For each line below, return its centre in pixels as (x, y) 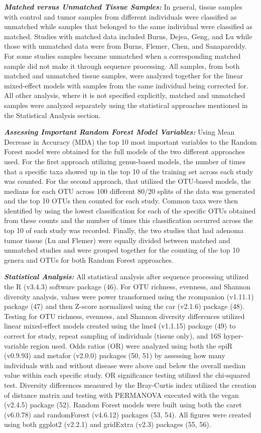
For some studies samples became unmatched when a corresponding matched (122, 56)
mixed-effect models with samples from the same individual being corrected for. (126, 85)
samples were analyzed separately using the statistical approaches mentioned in (126, 105)
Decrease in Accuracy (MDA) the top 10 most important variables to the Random (130, 141)
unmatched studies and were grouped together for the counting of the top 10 (122, 250)
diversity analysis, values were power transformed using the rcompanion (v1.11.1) (129, 296)
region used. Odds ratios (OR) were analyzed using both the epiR (132, 345)
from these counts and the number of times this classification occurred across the (128, 220)
